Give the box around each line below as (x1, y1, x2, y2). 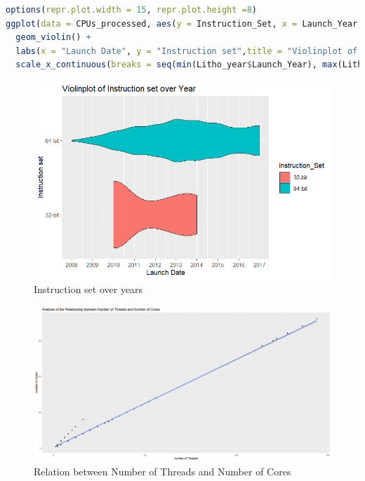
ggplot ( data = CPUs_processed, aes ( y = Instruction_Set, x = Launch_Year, (6, 18, 363, 29)
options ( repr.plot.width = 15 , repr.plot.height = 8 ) (6, 5, 258, 15)
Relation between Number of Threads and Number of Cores (34, 463, 291, 478)
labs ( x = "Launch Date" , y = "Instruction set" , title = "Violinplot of (15, 46, 358, 56)
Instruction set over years (34, 282, 143, 297)
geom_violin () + (15, 32, 91, 43)
